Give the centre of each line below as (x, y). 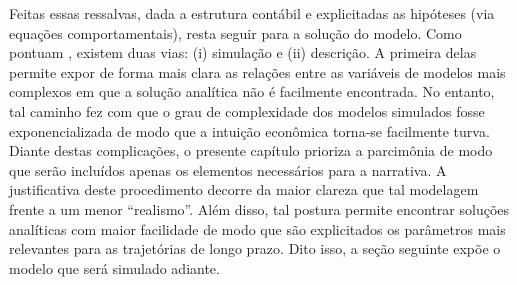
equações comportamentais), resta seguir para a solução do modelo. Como (235, 32)
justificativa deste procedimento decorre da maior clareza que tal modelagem (244, 189)
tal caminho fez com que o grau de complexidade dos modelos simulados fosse (247, 110)
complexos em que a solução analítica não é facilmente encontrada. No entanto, (252, 91)
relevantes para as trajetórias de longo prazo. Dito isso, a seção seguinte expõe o (255, 248)
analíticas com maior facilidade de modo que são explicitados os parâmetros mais (257, 228)
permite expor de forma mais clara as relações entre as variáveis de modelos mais (257, 71)
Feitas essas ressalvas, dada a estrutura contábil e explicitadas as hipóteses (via (252, 13)
